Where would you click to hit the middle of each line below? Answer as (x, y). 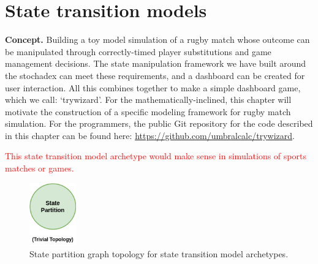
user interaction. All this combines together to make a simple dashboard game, (153, 87)
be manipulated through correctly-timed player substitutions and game (138, 51)
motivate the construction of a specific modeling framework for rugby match (148, 111)
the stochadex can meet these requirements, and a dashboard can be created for (155, 75)
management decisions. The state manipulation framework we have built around (156, 63)
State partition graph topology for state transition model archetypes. (159, 254)
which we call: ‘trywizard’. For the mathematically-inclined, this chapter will (148, 100)
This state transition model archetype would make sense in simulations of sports (156, 156)
